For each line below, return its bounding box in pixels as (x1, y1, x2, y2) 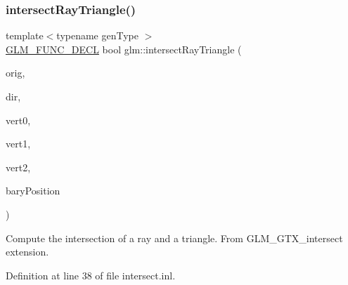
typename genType (56, 28, 138, 43)
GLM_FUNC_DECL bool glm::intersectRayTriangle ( (6, 41, 242, 56)
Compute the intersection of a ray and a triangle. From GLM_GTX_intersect (6, 230, 343, 245)
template (6, 28, 44, 43)
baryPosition (6, 183, 60, 198)
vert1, (6, 136, 31, 151)
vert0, (6, 112, 31, 127)
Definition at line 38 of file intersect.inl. (6, 267, 176, 282)
